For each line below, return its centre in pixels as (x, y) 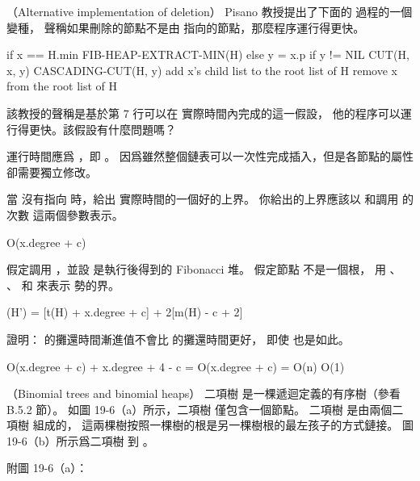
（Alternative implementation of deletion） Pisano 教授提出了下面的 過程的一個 (210, 11)
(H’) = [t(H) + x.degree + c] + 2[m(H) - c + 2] (125, 312)
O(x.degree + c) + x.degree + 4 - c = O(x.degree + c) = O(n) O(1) (176, 366)
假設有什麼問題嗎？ (125, 129)
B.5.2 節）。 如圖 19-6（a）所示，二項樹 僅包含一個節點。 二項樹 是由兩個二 (205, 409)
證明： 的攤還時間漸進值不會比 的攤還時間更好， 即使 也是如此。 (178, 339)
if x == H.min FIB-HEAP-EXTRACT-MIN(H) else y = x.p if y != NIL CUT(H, (208, 54)
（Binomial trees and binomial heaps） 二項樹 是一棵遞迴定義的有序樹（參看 (204, 393)
